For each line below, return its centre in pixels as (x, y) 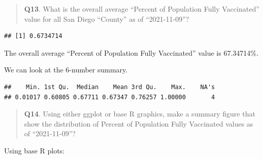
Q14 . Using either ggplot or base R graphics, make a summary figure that (140, 114)
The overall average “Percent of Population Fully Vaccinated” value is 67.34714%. (131, 52)
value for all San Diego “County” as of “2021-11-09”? (107, 18)
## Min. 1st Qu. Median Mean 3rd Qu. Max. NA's (110, 87)
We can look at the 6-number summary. (66, 70)
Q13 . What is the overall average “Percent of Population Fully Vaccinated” (142, 9)
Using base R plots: (35, 150)
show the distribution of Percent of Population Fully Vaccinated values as (139, 123)
